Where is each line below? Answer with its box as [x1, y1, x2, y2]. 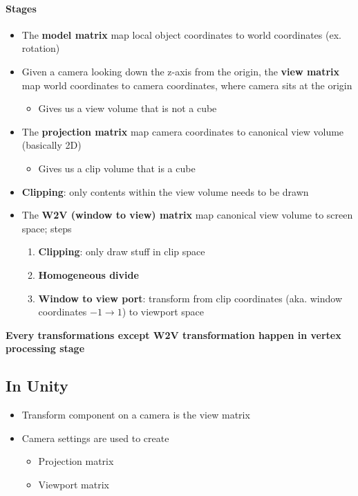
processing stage [6, 341, 85, 356]
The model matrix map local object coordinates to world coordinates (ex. [21, 27, 341, 42]
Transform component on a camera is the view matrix [21, 407, 250, 422]
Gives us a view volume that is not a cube [38, 101, 217, 116]
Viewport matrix [38, 477, 109, 491]
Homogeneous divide [38, 267, 139, 282]
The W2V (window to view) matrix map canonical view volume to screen [21, 208, 353, 222]
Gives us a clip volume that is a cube [38, 160, 196, 175]
